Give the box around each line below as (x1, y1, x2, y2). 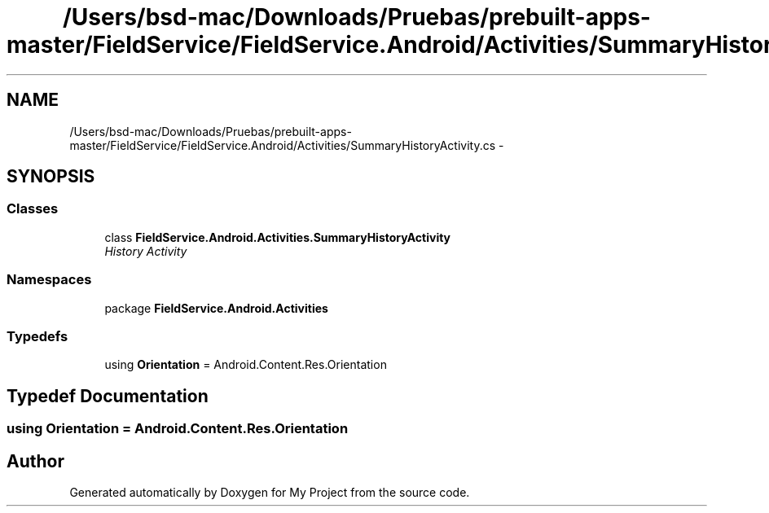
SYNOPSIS (7, 166, 95, 187)
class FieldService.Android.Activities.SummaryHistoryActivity (104, 230, 451, 244)
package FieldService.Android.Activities (104, 300, 328, 315)
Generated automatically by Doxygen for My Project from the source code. (69, 485, 470, 499)
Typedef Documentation (7, 385, 209, 406)
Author (7, 450, 64, 471)
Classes (7, 200, 59, 217)
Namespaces (7, 271, 92, 288)
